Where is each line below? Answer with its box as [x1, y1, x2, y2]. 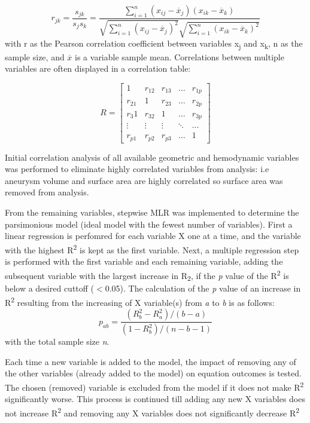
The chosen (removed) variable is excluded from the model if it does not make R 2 [5, 379, 304, 393]
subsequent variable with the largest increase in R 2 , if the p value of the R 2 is [5, 267, 289, 283]
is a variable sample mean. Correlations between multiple [75, 50, 284, 63]
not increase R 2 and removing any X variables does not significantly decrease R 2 [5, 404, 300, 419]
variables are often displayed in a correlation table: [5, 62, 191, 75]
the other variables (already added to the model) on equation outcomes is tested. [5, 367, 302, 379]
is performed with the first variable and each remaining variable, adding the [5, 255, 283, 268]
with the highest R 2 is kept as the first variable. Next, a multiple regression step [5, 241, 299, 256]
